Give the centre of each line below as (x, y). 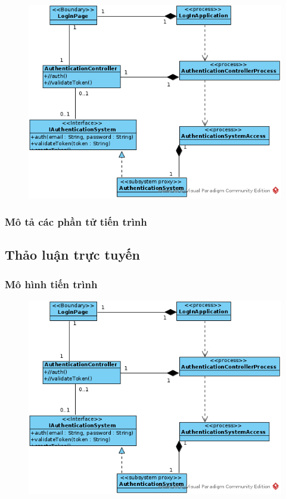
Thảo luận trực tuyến (72, 255)
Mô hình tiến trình (51, 284)
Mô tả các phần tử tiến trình (76, 222)
